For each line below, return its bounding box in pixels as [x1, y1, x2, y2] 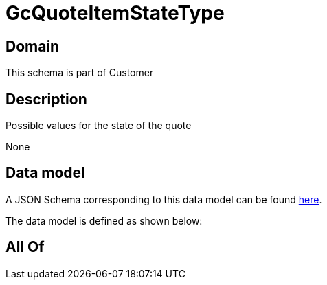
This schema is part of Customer [5, 67, 154, 79]
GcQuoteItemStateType [5, 1, 225, 25]
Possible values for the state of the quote [5, 119, 192, 132]
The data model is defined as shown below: [5, 214, 203, 227]
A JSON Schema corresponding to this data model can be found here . [5, 193, 322, 205]
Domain [5, 37, 60, 55]
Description [5, 90, 87, 108]
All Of [5, 238, 45, 256]
